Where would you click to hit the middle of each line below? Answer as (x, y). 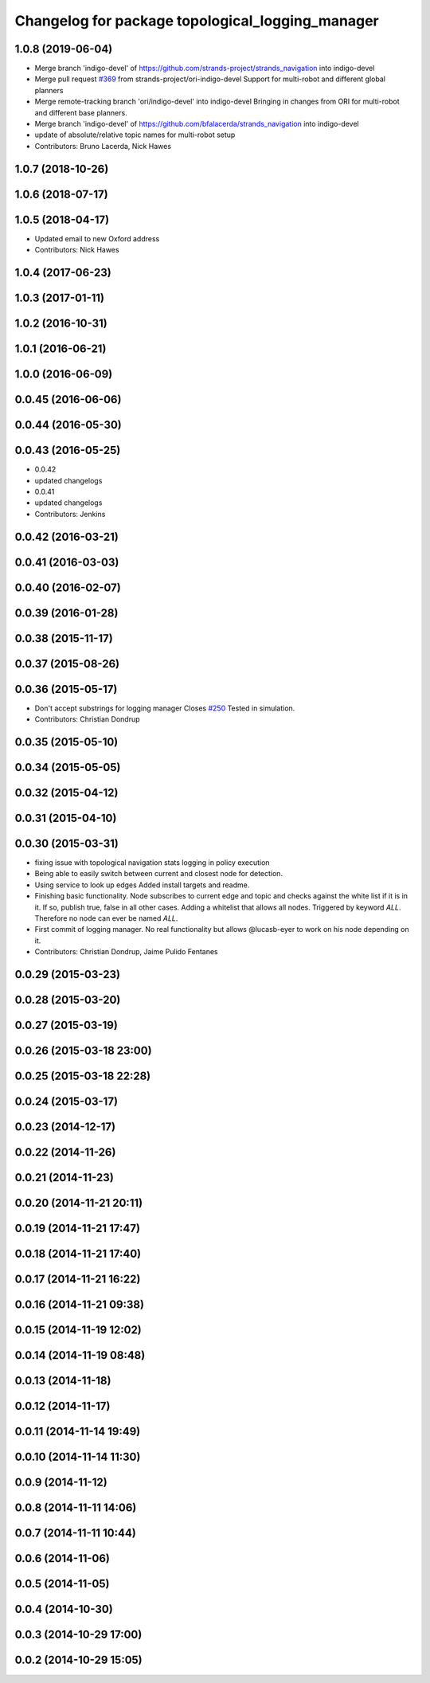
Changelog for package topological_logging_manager (197, 21)
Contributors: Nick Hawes (77, 250)
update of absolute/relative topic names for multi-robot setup (135, 135)
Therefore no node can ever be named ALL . (106, 918)
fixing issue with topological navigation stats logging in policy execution (152, 863)
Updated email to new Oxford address (97, 238)
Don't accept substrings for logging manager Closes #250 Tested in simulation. (165, 708)
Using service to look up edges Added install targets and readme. (142, 885)
